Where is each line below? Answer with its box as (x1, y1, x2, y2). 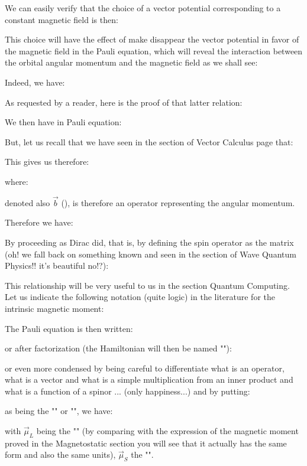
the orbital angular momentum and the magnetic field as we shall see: (5, 56, 258, 69)
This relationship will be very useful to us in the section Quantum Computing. (5, 279, 290, 291)
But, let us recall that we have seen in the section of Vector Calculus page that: (5, 135, 293, 148)
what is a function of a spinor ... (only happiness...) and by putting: (5, 384, 250, 397)
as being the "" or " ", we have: (5, 405, 113, 417)
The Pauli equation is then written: (5, 322, 133, 334)
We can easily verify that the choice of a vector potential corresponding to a (5, 2, 281, 14)
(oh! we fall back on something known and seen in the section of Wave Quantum (5, 247, 296, 260)
